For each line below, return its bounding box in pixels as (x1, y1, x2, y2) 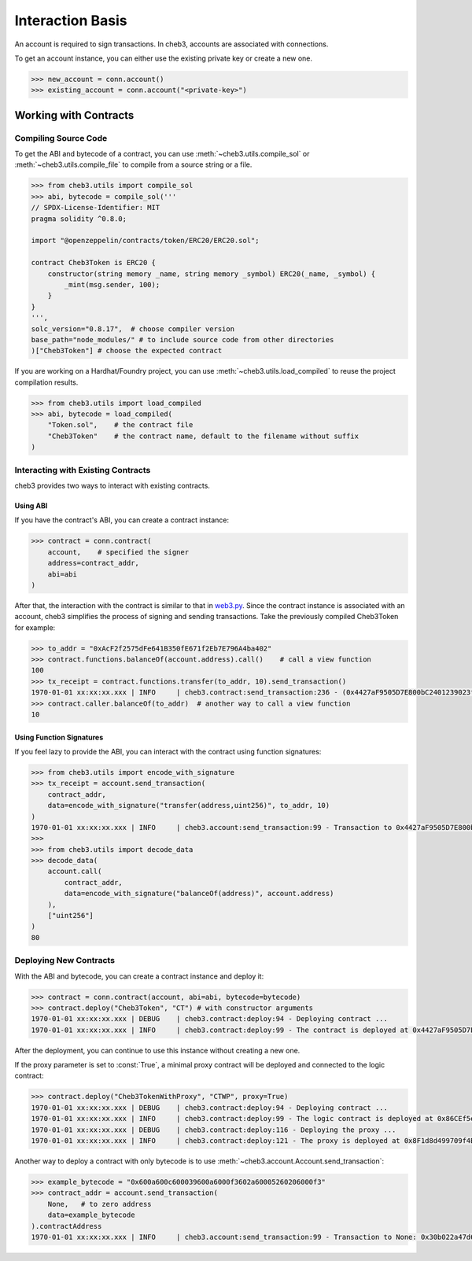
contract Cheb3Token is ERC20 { (31, 258, 157, 267)
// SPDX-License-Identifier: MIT (31, 203, 160, 212)
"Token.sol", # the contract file (47, 421, 194, 430)
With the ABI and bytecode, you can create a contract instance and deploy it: (14, 972, 264, 981)
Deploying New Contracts (14, 955, 116, 966)
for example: (14, 622, 56, 632)
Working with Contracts (14, 109, 135, 122)
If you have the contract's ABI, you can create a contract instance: (14, 515, 230, 525)
